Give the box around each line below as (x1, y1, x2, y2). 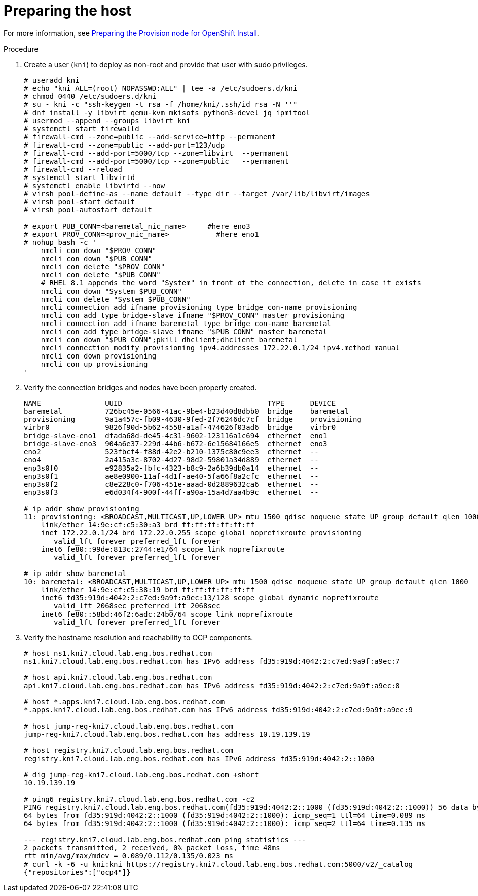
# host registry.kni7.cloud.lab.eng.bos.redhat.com (24, 746, 234, 755)
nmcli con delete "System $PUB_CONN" (41, 295, 191, 303)
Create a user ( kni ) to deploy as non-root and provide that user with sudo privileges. (24, 60, 308, 69)
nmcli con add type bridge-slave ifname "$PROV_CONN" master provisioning (41, 311, 345, 319)
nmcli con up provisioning (41, 360, 148, 368)
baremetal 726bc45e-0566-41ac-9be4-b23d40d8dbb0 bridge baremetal (24, 407, 349, 415)
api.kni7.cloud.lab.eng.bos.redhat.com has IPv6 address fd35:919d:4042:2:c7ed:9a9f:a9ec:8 (24, 681, 400, 690)
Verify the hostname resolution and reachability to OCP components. (24, 633, 253, 642)
